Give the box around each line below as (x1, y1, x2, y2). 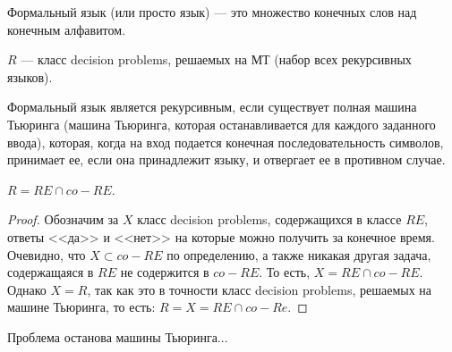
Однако (7, 280, 47, 298)
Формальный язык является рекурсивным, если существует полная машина (7, 97, 417, 116)
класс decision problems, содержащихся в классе (137, 210, 402, 229)
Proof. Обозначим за (7, 210, 119, 229)
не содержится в (120, 263, 209, 281)
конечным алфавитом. (7, 20, 126, 38)
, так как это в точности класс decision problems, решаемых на (87, 280, 432, 298)
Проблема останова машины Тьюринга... (7, 327, 228, 346)
